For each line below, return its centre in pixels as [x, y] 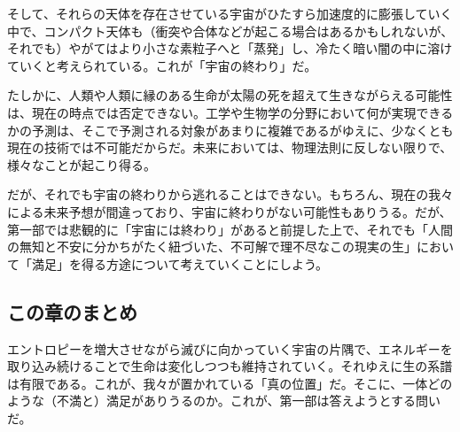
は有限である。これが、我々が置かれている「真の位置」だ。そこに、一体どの [230, 383]
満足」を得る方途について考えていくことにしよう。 [180, 263]
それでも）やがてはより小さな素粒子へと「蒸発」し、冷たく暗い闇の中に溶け [230, 48]
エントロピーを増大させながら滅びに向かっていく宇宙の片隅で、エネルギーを [230, 348]
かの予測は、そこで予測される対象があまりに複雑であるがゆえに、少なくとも [230, 130]
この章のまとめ [72, 311]
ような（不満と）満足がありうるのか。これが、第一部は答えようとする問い [224, 401]
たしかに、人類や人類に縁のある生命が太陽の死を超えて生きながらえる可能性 [230, 95]
